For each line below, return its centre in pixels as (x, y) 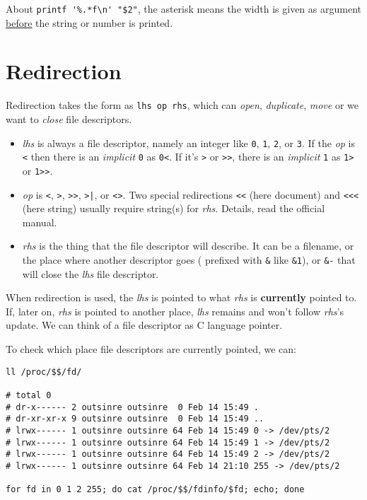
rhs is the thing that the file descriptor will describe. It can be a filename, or (188, 246)
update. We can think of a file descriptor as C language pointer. (144, 325)
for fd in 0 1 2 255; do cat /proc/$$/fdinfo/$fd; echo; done (155, 490)
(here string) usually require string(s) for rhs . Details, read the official (174, 208)
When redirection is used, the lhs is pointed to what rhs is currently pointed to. (181, 297)
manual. (40, 222)
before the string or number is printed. (89, 22)
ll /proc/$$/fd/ (44, 372)
